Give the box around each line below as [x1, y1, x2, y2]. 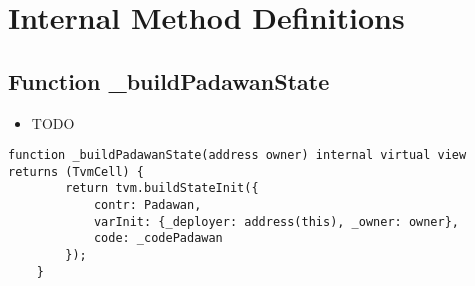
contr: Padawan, [93, 198, 202, 213]
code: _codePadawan [93, 231, 223, 246]
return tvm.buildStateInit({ [65, 181, 259, 196]
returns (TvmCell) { [8, 164, 145, 179]
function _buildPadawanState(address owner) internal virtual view [8, 148, 467, 163]
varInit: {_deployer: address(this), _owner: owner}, [93, 214, 460, 229]
